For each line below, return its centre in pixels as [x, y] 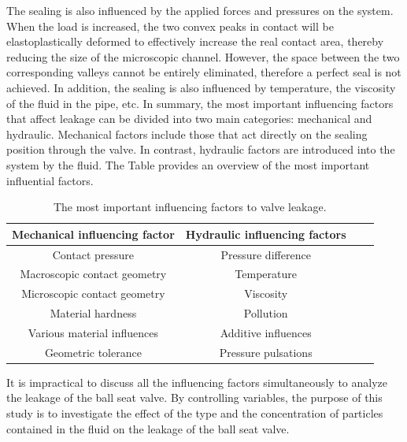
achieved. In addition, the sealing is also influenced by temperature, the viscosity [201, 87]
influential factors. [50, 180]
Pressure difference [266, 254]
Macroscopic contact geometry [93, 274]
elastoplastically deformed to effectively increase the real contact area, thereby [195, 41]
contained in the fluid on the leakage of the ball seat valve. [148, 428]
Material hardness [93, 313]
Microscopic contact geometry [93, 293]
